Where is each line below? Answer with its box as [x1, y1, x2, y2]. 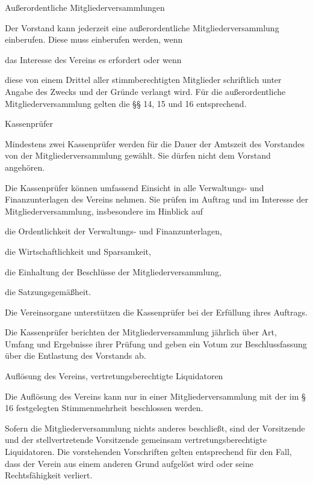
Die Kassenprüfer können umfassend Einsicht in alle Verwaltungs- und [5, 181, 264, 194]
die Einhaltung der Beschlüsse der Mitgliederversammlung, [5, 265, 222, 278]
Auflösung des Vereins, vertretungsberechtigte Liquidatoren [5, 370, 223, 382]
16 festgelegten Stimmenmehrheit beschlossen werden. [5, 401, 203, 414]
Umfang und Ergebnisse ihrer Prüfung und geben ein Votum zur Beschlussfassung [5, 337, 307, 350]
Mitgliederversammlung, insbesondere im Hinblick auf [5, 204, 203, 217]
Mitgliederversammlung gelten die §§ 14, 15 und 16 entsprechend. [5, 97, 247, 109]
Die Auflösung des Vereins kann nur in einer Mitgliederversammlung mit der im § [5, 389, 306, 402]
